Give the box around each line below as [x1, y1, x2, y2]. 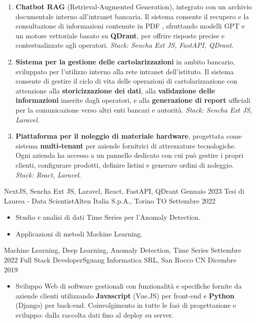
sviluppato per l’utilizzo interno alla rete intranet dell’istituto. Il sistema [15, 66, 234, 76]
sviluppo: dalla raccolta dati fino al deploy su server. [15, 310, 174, 320]
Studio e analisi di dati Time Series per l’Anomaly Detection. [15, 212, 201, 222]
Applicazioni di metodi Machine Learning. [15, 228, 143, 238]
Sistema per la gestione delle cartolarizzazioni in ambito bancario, [15, 56, 235, 66]
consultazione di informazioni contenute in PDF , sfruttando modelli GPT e [15, 21, 245, 31]
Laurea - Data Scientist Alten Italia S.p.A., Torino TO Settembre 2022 [4, 195, 216, 206]
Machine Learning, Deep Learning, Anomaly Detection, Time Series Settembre [4, 245, 242, 255]
